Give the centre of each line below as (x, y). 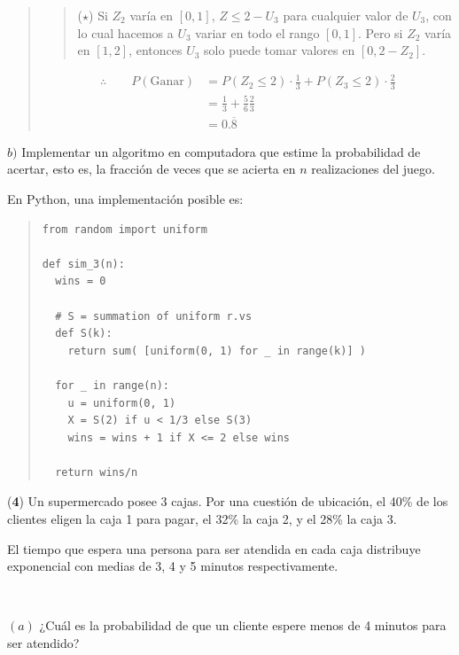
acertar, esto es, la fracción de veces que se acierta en (152, 169)
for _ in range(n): (112, 385)
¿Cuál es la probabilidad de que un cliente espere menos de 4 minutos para (243, 625)
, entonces (156, 50)
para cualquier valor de (346, 15)
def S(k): (84, 334)
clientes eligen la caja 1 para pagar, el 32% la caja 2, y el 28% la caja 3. (202, 519)
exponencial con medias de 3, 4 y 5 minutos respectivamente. (173, 566)
